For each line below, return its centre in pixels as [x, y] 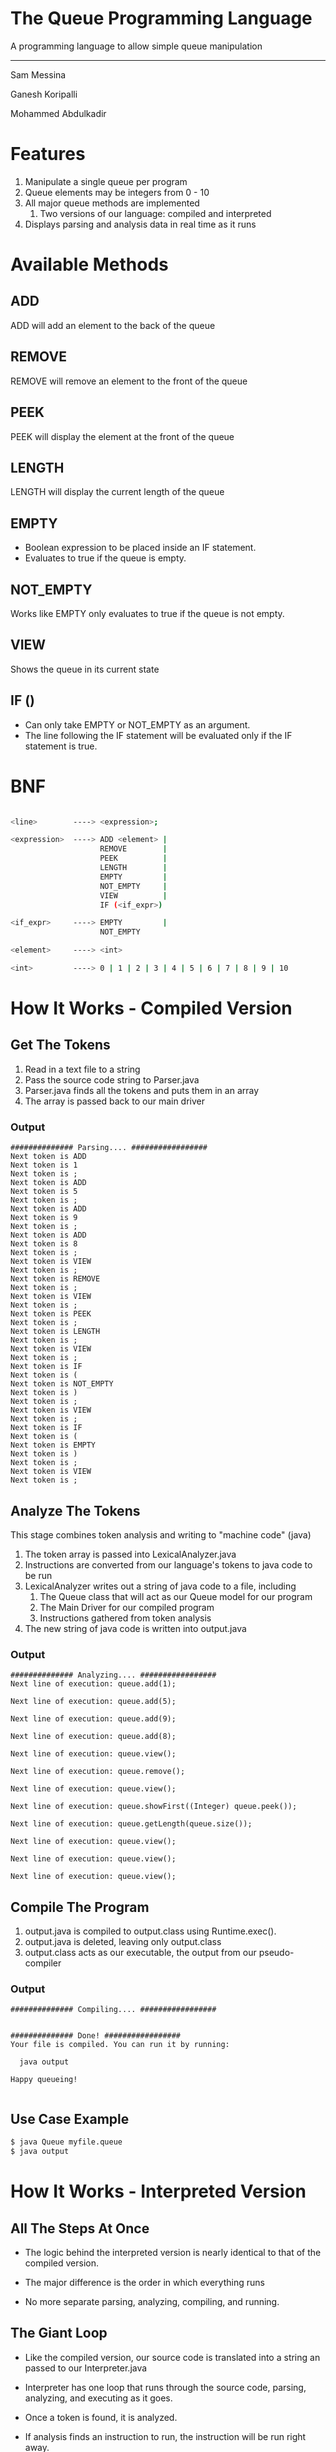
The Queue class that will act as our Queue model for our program [176, 1596]
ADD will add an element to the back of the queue [113, 325]
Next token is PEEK [51, 1314]
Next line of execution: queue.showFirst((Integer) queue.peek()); [154, 1807]
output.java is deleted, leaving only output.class [123, 1942]
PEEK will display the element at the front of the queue [122, 436]
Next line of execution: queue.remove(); [98, 1772]
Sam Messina [38, 74]
